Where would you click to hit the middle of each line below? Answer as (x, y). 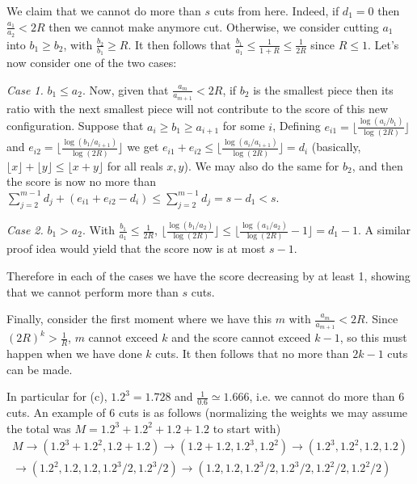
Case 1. (25, 89)
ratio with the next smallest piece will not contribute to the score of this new (198, 108)
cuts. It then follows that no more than (252, 354)
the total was (39, 428)
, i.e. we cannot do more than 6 (327, 396)
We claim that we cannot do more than (104, 11)
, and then (377, 165)
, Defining (297, 126)
